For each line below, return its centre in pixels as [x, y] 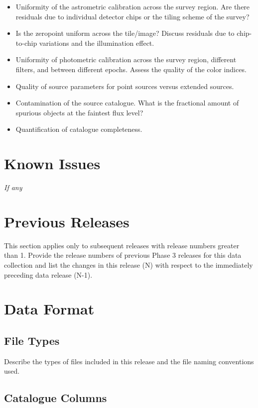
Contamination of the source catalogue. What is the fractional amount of [127, 103]
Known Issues [52, 163]
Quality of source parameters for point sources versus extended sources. [125, 86]
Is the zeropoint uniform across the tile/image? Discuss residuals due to [125, 33]
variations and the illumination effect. [97, 43]
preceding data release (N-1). [48, 274]
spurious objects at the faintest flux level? [79, 112]
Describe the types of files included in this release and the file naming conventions [129, 361]
